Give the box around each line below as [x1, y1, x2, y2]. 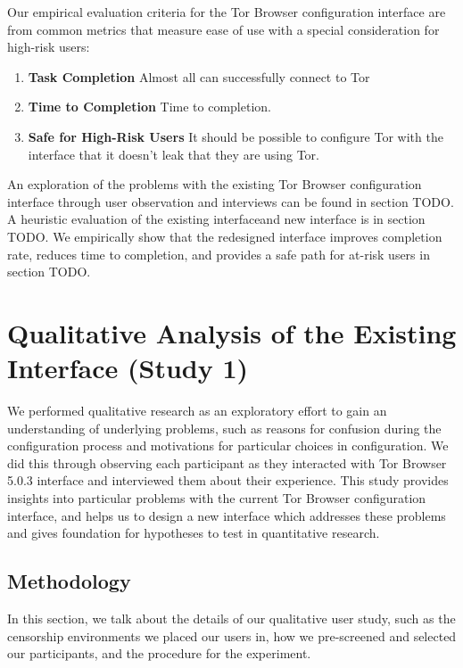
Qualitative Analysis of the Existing [7, 314, 457, 350]
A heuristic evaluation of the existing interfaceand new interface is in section [7, 210, 426, 228]
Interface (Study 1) [7, 350, 249, 386]
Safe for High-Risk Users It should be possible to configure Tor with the [28, 127, 443, 145]
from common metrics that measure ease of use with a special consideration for [7, 20, 440, 38]
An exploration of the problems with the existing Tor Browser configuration [7, 175, 422, 194]
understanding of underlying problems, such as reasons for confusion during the [7, 418, 442, 437]
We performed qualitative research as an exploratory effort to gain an [7, 401, 387, 420]
